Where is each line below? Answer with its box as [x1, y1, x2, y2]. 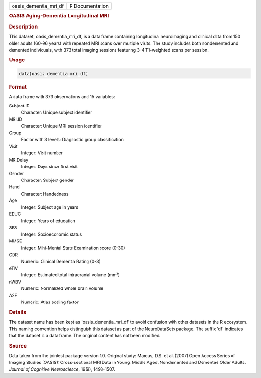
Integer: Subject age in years [21, 204, 79, 210]
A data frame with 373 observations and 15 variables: [9, 94, 115, 100]
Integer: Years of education [21, 218, 75, 224]
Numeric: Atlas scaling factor [21, 299, 79, 305]
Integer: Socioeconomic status [21, 231, 82, 237]
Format [9, 83, 27, 90]
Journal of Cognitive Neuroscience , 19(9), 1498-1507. [9, 366, 116, 372]
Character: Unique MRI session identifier [21, 123, 102, 129]
